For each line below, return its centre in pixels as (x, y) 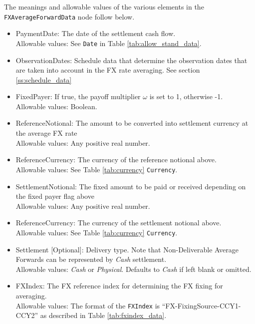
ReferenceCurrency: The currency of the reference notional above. (116, 159)
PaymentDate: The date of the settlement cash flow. (96, 33)
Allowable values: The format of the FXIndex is (88, 305)
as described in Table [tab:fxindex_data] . (103, 315)
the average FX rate (46, 133)
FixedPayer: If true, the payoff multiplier (78, 96)
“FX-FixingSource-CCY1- (201, 305)
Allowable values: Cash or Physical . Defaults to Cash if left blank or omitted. (133, 269)
